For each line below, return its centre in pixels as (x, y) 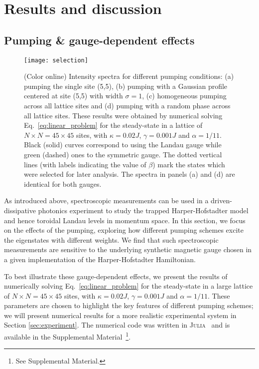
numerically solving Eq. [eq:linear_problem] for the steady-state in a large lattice (129, 286)
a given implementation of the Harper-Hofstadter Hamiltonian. (100, 259)
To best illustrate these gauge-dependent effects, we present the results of (116, 276)
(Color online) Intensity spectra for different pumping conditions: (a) (129, 76)
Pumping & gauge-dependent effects (99, 40)
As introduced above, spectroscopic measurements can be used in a (106, 200)
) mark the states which (189, 164)
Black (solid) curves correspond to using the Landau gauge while (123, 145)
